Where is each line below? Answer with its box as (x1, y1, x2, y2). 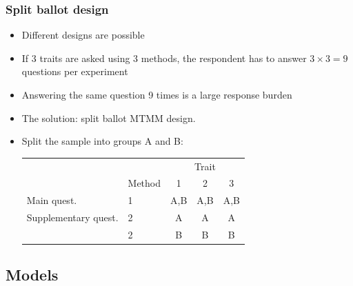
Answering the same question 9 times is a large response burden (21, 88, 292, 101)
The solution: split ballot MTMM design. (21, 110, 196, 125)
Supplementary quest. (26, 210, 119, 225)
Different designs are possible (21, 28, 145, 42)
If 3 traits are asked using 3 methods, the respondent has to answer (21, 50, 307, 65)
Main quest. (26, 193, 77, 207)
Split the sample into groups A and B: (21, 134, 183, 148)
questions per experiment (21, 64, 128, 79)
